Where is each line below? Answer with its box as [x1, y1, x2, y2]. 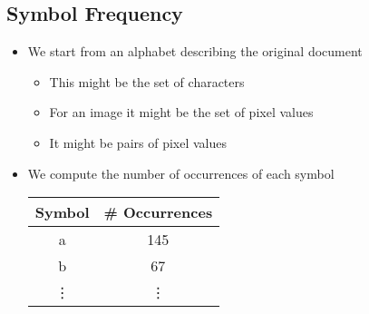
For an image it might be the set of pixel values [49, 103, 314, 122]
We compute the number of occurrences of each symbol [27, 163, 335, 182]
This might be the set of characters [49, 72, 245, 91]
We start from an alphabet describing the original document [27, 42, 363, 61]
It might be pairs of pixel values [49, 132, 228, 152]
